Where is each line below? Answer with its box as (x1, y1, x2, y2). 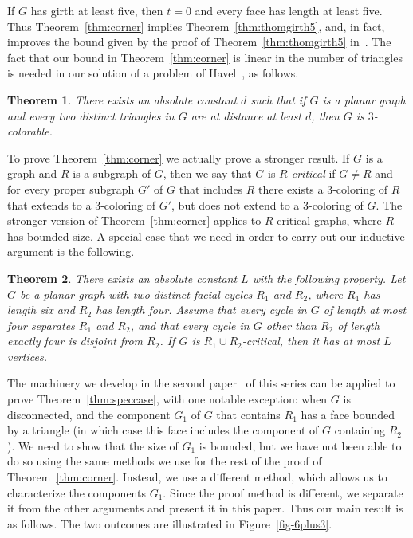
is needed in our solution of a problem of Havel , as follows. (7, 65, 299, 81)
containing (334, 422, 386, 438)
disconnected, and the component (7, 406, 171, 422)
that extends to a (7, 196, 92, 213)
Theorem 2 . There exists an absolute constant (7, 269, 238, 286)
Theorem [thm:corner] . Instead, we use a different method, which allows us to (7, 469, 387, 485)
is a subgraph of (73, 165, 151, 182)
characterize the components (7, 484, 146, 501)
